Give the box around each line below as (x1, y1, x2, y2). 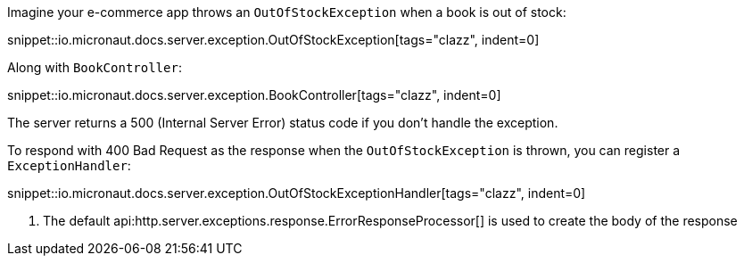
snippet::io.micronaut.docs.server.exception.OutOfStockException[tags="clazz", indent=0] (7, 32, 540, 47)
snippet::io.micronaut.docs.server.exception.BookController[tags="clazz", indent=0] (7, 87, 501, 103)
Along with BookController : (7, 60, 182, 75)
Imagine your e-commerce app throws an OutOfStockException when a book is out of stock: (7, 4, 566, 20)
